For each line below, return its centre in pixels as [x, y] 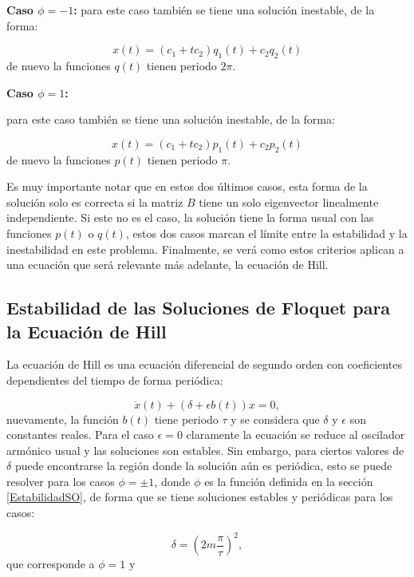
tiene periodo [186, 419]
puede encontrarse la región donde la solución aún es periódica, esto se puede [203, 466]
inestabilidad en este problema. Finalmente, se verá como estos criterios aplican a [205, 249]
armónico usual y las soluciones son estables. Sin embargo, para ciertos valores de [205, 450]
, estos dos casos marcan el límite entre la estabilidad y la [266, 233]
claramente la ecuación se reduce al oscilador [296, 435]
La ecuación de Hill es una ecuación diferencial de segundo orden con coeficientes [204, 364]
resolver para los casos [61, 481]
